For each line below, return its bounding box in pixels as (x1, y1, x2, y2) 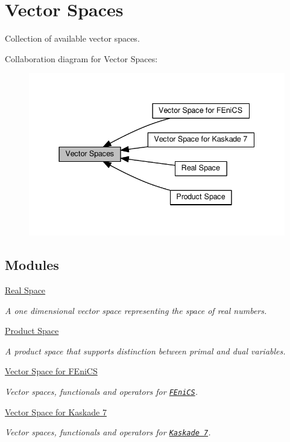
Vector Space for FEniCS (5, 365, 98, 377)
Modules (5, 255, 59, 274)
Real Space (5, 284, 46, 296)
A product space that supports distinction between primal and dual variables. (5, 344, 286, 357)
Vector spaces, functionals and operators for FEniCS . (5, 385, 198, 398)
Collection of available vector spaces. (5, 32, 140, 45)
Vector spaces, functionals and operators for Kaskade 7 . (5, 426, 211, 438)
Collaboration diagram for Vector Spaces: (5, 52, 158, 65)
